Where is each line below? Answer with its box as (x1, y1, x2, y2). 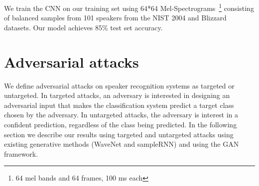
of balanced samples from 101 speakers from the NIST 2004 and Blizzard (4, 12, 227, 23)
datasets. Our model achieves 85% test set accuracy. (4, 22, 163, 32)
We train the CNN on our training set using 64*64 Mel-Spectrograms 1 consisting (4, 1, 254, 13)
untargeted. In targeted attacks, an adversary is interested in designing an (4, 90, 230, 100)
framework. (4, 148, 38, 159)
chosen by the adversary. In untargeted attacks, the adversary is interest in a (4, 109, 239, 120)
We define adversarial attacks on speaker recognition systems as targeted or (4, 80, 235, 91)
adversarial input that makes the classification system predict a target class (4, 99, 234, 110)
